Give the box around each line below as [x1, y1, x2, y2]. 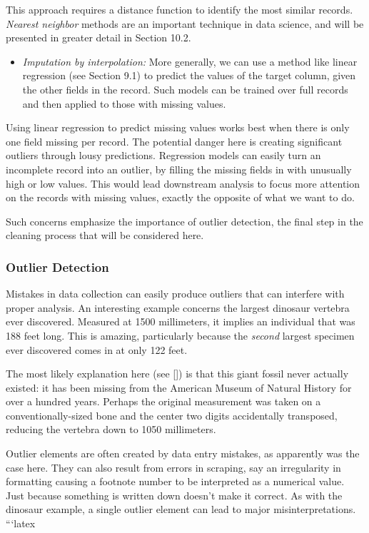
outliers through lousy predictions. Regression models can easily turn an [6, 148, 321, 163]
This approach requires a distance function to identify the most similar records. [6, 2, 353, 16]
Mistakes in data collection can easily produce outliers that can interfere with [6, 286, 345, 301]
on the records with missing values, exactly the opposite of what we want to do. [6, 190, 355, 205]
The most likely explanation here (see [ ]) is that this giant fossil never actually [6, 366, 349, 381]
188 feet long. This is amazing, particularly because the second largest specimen [6, 328, 355, 342]
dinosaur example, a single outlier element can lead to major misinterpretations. [6, 502, 356, 517]
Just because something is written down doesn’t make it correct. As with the [6, 487, 343, 502]
